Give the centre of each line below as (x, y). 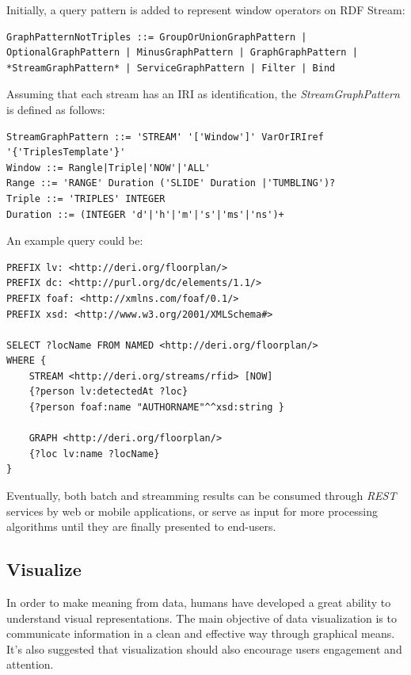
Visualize (44, 569)
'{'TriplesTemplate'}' (66, 153)
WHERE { (27, 361)
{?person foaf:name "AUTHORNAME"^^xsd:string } (156, 408)
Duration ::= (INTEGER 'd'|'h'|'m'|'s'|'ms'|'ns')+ (145, 214)
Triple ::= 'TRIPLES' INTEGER (86, 198)
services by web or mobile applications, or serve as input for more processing (192, 511)
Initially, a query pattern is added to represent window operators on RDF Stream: (206, 10)
